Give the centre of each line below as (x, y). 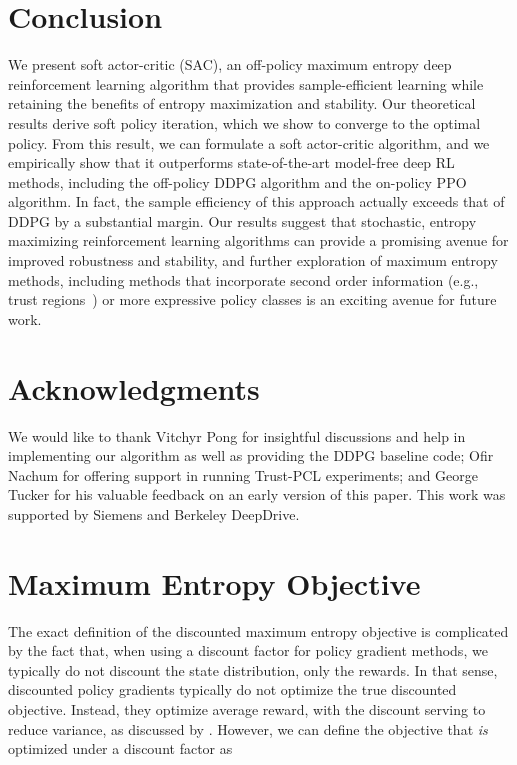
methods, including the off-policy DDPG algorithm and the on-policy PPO (237, 181)
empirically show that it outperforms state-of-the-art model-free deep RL (231, 162)
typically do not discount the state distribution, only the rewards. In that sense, (253, 669)
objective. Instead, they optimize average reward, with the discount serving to (247, 709)
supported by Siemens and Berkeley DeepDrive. (154, 513)
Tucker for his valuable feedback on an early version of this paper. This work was (257, 494)
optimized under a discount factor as (120, 748)
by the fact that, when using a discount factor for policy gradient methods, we (248, 650)
